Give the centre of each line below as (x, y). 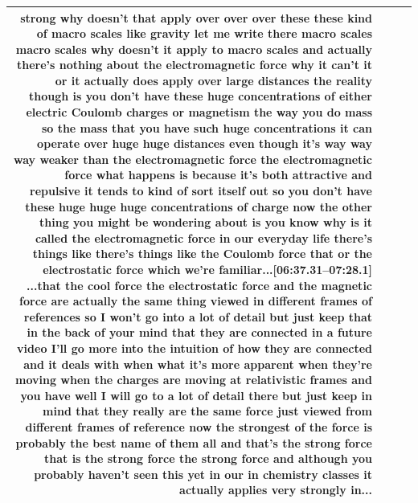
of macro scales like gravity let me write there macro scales (204, 33)
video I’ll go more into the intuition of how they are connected (195, 348)
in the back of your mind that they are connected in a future (199, 332)
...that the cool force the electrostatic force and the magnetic (199, 285)
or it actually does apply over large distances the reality (213, 80)
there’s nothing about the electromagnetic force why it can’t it (194, 65)
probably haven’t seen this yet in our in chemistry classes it (203, 474)
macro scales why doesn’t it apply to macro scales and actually (194, 49)
